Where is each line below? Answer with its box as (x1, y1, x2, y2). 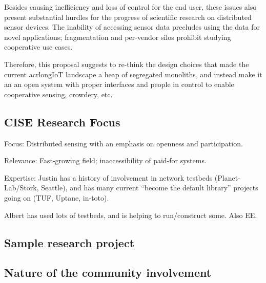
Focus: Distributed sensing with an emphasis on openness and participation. (4, 138, 243, 148)
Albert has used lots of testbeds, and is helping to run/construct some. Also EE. (4, 209, 257, 220)
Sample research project (4, 234, 135, 250)
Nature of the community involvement (4, 265, 212, 280)
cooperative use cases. (4, 41, 73, 52)
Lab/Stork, (4, 182, 39, 193)
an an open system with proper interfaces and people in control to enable (4, 79, 234, 90)
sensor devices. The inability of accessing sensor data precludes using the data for (4, 21, 260, 32)
